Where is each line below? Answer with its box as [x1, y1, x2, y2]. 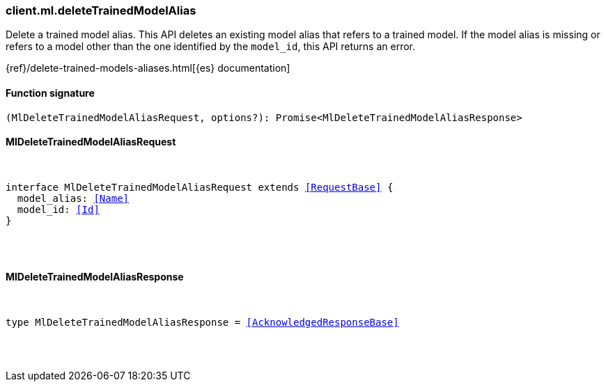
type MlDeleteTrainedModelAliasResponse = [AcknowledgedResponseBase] [6, 317, 399, 329]
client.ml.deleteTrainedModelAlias [6, 3, 196, 17]
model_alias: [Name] [17, 192, 130, 204]
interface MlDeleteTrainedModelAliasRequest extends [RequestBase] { [6, 181, 394, 193]
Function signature [6, 86, 95, 99]
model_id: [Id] [17, 203, 100, 215]
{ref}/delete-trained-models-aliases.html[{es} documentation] [6, 62, 290, 74]
